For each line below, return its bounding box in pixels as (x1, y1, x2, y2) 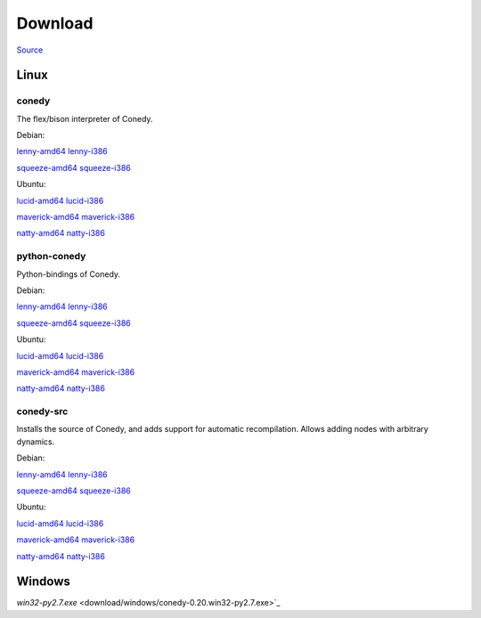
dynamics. (16, 436, 55, 447)
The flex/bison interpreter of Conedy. (16, 113, 153, 124)
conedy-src (16, 405, 69, 418)
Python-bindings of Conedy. (16, 268, 120, 280)
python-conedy (16, 250, 86, 263)
